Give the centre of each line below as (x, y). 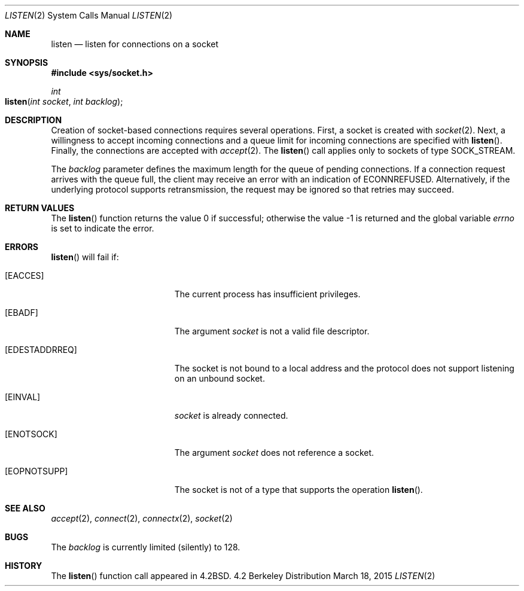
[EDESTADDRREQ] (41, 350)
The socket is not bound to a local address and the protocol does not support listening (344, 368)
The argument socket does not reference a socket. (274, 453)
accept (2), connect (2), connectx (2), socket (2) (142, 518)
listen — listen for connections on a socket (135, 44)
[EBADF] (22, 313)
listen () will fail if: (85, 257)
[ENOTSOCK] (31, 434)
